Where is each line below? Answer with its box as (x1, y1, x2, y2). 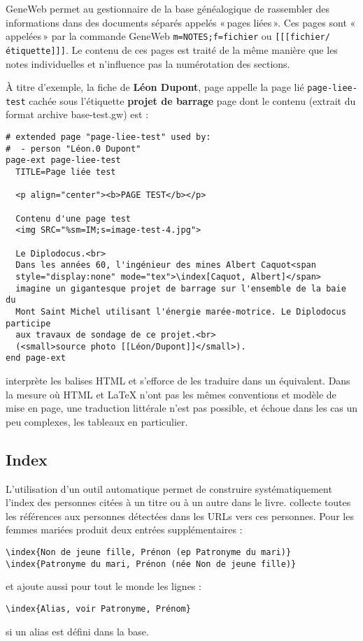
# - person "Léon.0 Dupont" (6, 143, 141, 154)
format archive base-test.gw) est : (6, 107, 149, 122)
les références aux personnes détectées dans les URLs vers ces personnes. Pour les (6, 508, 354, 523)
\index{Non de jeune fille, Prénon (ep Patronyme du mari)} (6, 547, 292, 558)
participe (6, 318, 51, 329)
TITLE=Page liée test (15, 166, 116, 177)
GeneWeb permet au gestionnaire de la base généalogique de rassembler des (6, 1, 329, 15)
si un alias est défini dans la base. (6, 624, 149, 638)
